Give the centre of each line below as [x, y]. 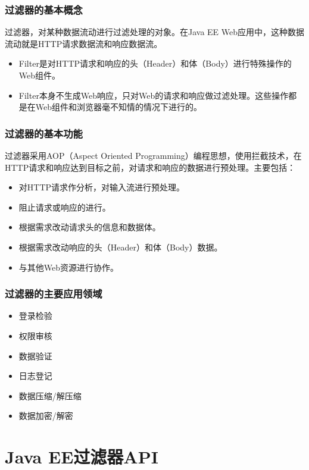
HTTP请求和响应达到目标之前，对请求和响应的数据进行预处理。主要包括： [150, 167]
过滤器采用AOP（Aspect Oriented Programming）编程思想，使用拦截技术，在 [153, 155]
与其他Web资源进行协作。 [69, 267]
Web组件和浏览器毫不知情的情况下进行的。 [119, 107]
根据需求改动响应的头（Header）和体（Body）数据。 [121, 247]
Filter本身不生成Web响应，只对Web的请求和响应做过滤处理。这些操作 [154, 95]
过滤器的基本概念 [44, 9]
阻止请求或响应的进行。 [65, 207]
